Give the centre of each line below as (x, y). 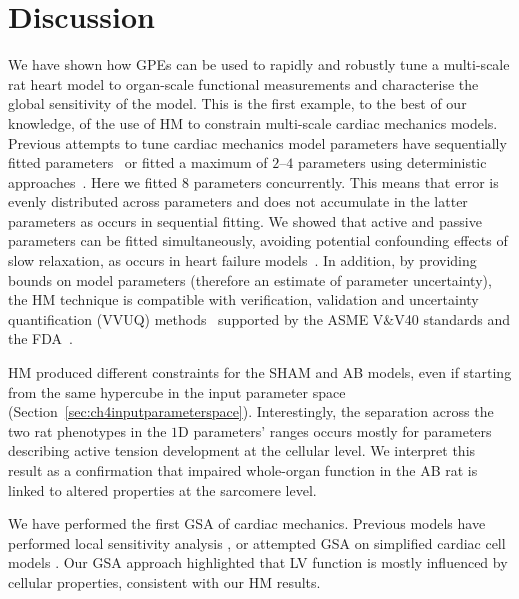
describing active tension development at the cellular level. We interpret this (242, 450)
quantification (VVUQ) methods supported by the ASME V (196, 318)
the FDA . (40, 338)
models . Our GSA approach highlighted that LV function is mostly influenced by (258, 562)
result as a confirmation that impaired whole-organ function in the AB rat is (243, 470)
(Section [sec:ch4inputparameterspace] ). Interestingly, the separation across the (251, 411)
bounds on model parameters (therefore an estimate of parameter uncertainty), (250, 279)
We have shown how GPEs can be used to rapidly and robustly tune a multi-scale (259, 64)
